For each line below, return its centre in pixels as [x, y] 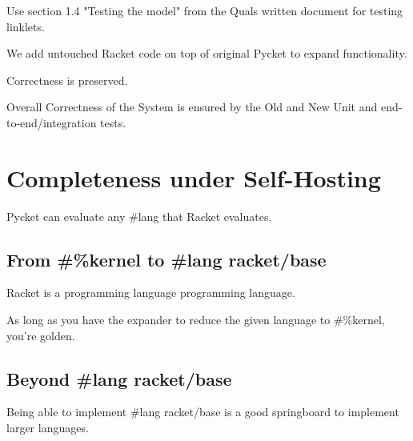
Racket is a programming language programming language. [151, 293]
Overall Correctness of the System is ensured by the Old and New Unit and [192, 107]
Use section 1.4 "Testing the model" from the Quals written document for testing [205, 10]
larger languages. [48, 428]
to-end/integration [52, 122]
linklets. [26, 26]
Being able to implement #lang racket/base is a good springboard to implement [203, 412]
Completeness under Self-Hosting [194, 177]
